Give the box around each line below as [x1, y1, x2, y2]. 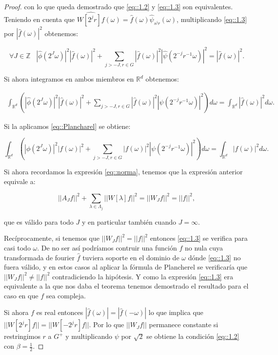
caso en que [4, 290, 39, 300]
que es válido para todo [4, 216, 74, 227]
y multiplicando [65, 331, 112, 341]
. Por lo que [89, 319, 124, 330]
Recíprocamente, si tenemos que [4, 233, 99, 243]
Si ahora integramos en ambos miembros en [4, 74, 134, 84]
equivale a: [4, 176, 36, 186]
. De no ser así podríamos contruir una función [37, 242, 177, 252]
